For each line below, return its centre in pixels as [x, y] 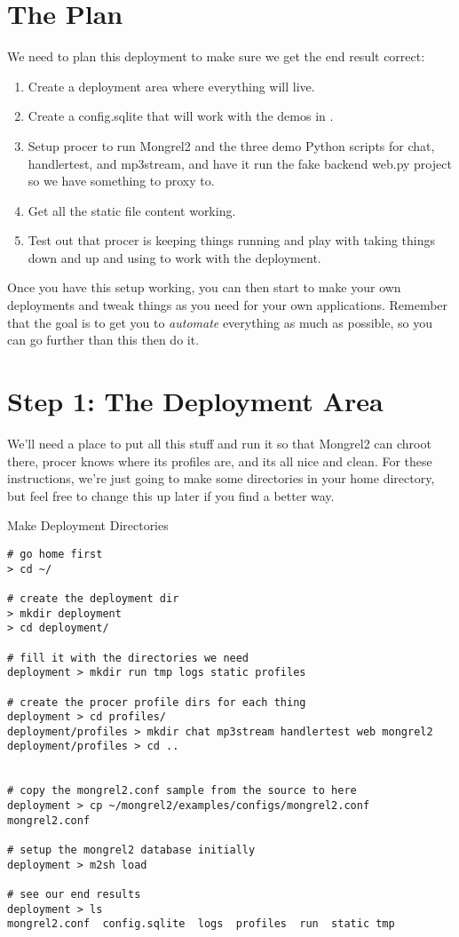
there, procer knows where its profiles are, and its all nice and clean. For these [220, 461]
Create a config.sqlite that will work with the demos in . [181, 116]
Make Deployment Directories [88, 525]
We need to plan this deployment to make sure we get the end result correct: [216, 56]
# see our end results [74, 895]
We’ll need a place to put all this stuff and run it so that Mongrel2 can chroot [219, 443]
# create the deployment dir [93, 598]
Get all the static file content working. [132, 210]
